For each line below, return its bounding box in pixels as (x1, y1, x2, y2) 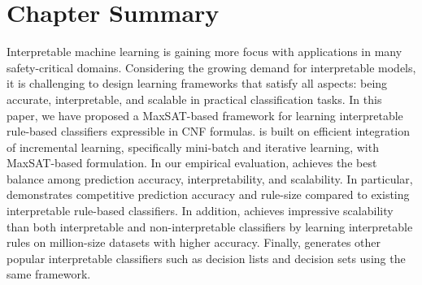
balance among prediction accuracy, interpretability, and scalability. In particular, (7, 170, 413, 187)
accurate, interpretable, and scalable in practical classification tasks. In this (7, 90, 382, 107)
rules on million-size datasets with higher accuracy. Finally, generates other (7, 234, 381, 251)
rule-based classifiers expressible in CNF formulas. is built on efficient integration (7, 123, 411, 140)
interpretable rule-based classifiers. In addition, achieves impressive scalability (7, 202, 394, 219)
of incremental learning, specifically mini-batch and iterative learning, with (7, 138, 379, 155)
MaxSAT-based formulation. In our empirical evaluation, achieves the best (7, 154, 377, 171)
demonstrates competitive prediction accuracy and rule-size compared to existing (7, 186, 410, 203)
